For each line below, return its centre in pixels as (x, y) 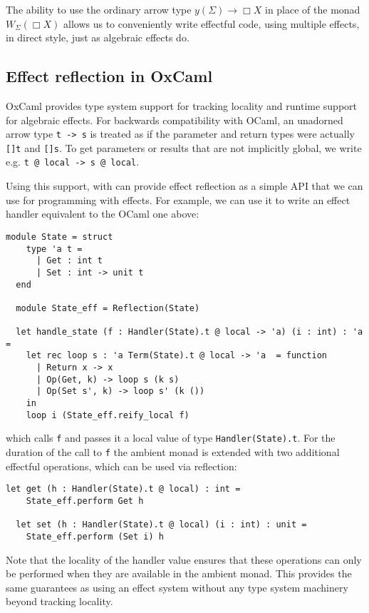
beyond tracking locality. (59, 601)
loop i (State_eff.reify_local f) (108, 415)
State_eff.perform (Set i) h (95, 536)
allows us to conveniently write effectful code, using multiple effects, (212, 23)
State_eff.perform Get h (85, 501)
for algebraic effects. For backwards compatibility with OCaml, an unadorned (175, 120)
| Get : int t (69, 261)
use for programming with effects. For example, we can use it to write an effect (178, 199)
